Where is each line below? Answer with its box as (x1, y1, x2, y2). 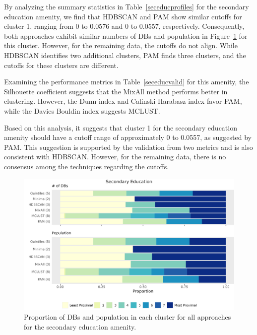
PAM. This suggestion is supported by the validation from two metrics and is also (4, 141, 253, 152)
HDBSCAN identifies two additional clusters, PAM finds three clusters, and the (4, 50, 246, 60)
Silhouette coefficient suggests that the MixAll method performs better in (4, 86, 228, 96)
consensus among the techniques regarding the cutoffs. (4, 161, 169, 171)
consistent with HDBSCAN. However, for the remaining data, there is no (4, 151, 226, 162)
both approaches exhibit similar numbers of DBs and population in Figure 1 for (4, 30, 248, 41)
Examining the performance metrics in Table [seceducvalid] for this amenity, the (4, 76, 249, 87)
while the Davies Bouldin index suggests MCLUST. (4, 105, 160, 116)
